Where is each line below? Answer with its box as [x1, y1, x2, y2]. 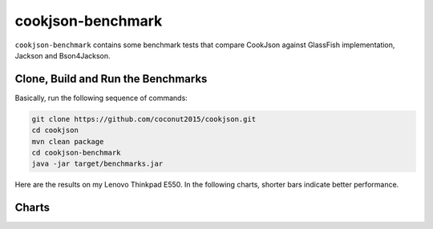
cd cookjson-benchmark [31, 148, 121, 157]
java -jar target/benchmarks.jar [31, 159, 164, 168]
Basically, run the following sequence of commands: [14, 93, 188, 102]
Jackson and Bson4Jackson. [14, 50, 111, 60]
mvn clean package [31, 137, 104, 146]
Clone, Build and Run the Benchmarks [14, 72, 208, 86]
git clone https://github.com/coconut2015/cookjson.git [31, 114, 257, 123]
